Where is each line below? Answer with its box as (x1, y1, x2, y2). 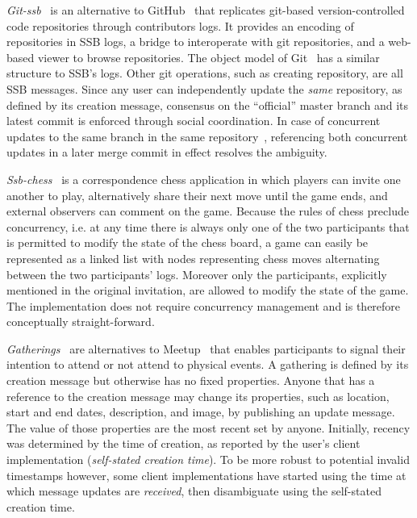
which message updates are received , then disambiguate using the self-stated (6, 482, 382, 499)
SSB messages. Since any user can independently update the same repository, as (6, 80, 402, 97)
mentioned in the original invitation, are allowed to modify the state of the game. (6, 282, 409, 299)
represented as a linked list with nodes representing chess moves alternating (6, 249, 380, 266)
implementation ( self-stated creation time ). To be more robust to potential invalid (6, 451, 410, 468)
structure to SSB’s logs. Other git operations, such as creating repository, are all (6, 65, 403, 81)
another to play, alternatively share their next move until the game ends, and (6, 186, 388, 203)
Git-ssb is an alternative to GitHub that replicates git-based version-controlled (6, 2, 405, 18)
